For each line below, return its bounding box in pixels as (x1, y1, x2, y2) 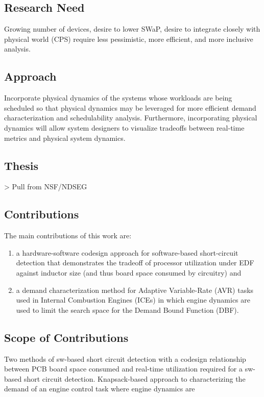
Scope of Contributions (4, 329, 129, 345)
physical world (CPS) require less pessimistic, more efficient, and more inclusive (4, 33, 253, 44)
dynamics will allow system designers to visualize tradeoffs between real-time (4, 122, 245, 133)
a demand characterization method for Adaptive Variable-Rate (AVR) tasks (16, 284, 254, 295)
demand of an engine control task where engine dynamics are (4, 383, 195, 394)
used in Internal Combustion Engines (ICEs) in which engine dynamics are (16, 294, 250, 305)
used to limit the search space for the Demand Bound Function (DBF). (16, 304, 239, 315)
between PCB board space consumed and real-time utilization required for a (4, 363, 243, 374)
